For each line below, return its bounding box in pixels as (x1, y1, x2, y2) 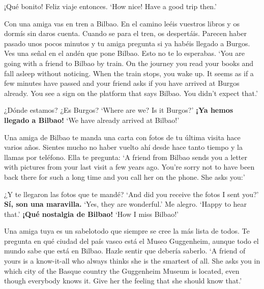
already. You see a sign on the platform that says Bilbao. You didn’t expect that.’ (4, 87, 258, 98)
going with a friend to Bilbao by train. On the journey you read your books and (4, 57, 254, 68)
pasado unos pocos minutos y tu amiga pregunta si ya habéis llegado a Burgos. (4, 38, 250, 48)
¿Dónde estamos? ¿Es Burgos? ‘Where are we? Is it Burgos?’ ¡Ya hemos (4, 105, 233, 115)
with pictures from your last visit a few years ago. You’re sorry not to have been (4, 162, 255, 172)
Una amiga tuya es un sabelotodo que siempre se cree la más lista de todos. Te (4, 226, 250, 236)
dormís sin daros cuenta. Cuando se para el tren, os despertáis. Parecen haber (4, 28, 247, 39)
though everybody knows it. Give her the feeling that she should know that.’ (4, 275, 242, 286)
